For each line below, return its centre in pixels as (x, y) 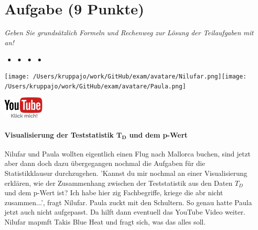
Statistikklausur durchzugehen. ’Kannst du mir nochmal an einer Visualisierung (126, 173)
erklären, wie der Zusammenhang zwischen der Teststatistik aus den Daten (119, 183)
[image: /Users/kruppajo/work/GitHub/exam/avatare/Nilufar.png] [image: (126, 76)
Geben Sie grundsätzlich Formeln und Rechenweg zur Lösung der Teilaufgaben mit (129, 33)
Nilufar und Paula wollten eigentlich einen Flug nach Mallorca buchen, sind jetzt (128, 153)
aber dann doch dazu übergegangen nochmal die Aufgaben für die (105, 163)
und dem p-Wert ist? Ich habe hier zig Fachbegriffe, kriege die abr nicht (114, 192)
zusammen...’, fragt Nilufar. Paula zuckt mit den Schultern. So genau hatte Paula (128, 202)
